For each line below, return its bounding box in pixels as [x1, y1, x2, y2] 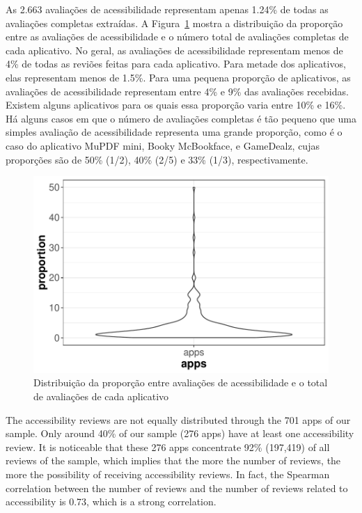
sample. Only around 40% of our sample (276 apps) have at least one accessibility [6, 426, 354, 441]
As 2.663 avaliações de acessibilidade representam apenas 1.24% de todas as [6, 2, 329, 16]
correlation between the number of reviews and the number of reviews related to [6, 480, 348, 495]
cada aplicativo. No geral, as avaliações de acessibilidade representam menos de [6, 42, 343, 57]
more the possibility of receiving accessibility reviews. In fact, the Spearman [6, 466, 330, 481]
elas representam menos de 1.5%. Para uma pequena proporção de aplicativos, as [6, 70, 351, 84]
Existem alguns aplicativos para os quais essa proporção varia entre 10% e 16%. [6, 97, 346, 112]
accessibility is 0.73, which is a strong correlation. [6, 494, 217, 509]
